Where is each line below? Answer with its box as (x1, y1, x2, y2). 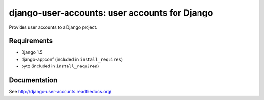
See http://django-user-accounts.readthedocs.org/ (9, 89, 112, 95)
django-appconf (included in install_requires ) (21, 56, 123, 62)
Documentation (9, 76, 58, 84)
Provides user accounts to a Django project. (9, 24, 98, 30)
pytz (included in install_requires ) (21, 63, 99, 69)
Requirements (9, 37, 53, 45)
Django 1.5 (21, 50, 43, 55)
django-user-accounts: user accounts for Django (9, 7, 213, 18)
